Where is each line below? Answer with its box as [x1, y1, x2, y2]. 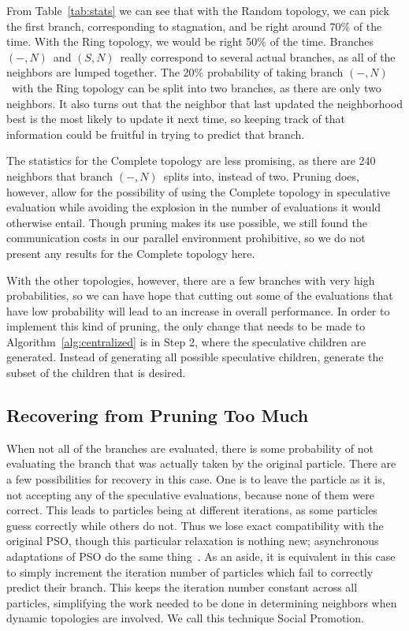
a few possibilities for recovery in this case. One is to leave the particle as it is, [6, 471, 385, 487]
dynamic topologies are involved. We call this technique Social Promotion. [6, 610, 364, 626]
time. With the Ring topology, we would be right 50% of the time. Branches [6, 33, 374, 50]
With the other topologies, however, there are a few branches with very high [6, 271, 375, 288]
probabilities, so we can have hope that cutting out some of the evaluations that [6, 287, 393, 304]
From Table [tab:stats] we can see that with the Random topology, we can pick [6, 2, 389, 18]
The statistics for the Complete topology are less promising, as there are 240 [6, 152, 376, 169]
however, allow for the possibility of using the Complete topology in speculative [6, 183, 390, 200]
